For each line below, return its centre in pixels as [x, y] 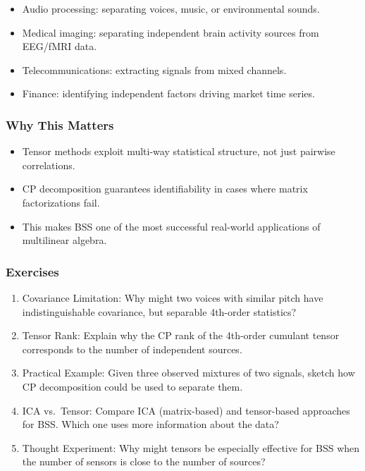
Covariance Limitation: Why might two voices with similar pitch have [173, 297]
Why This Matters [60, 124]
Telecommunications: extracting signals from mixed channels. [154, 69]
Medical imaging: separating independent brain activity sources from [171, 32]
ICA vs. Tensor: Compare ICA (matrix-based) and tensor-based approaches [186, 410]
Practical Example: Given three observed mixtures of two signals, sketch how [188, 373]
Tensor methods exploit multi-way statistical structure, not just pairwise [179, 151]
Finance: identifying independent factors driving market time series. [168, 93]
